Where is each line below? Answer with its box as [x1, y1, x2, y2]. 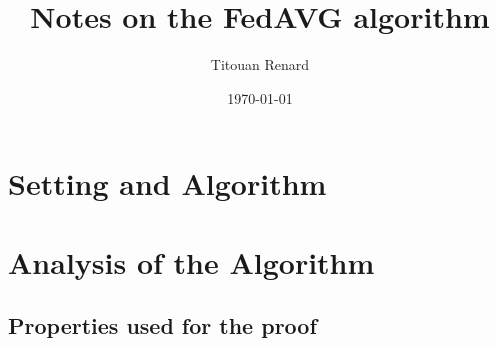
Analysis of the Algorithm [8, 241, 375, 282]
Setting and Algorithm [8, 163, 327, 204]
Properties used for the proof [8, 310, 317, 341]
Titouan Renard [210, 54, 310, 75]
